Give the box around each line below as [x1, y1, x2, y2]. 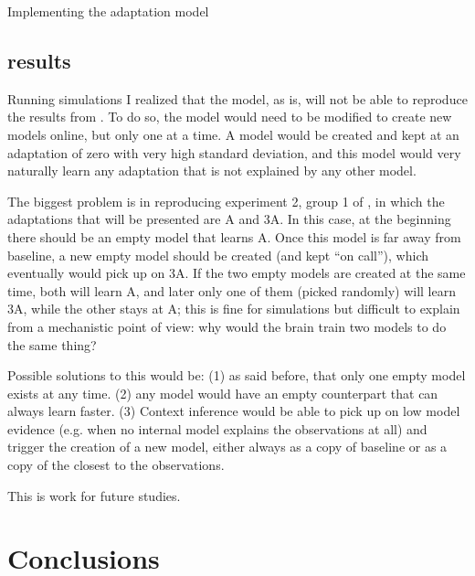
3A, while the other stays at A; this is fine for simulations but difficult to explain [7, 299, 460, 318]
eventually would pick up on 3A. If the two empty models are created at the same [7, 263, 466, 283]
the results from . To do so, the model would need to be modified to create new [7, 107, 452, 126]
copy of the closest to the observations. [7, 455, 225, 475]
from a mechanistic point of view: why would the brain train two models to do [7, 316, 447, 336]
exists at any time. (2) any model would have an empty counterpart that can [7, 383, 438, 402]
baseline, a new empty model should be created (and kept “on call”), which [7, 245, 429, 264]
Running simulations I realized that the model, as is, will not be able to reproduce [7, 89, 468, 108]
